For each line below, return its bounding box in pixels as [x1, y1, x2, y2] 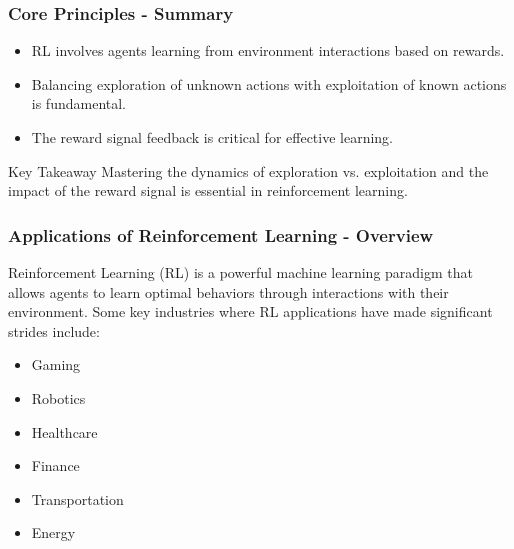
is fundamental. [31, 93, 127, 114]
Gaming [31, 354, 81, 375]
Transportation [31, 488, 124, 509]
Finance [31, 455, 80, 476]
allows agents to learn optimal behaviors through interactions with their [8, 281, 449, 302]
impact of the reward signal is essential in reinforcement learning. [8, 180, 408, 201]
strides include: [8, 320, 100, 341]
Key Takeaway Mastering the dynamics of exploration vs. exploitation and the [8, 160, 489, 181]
